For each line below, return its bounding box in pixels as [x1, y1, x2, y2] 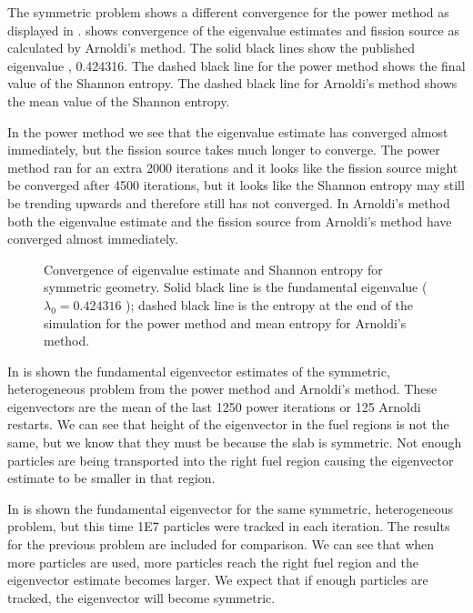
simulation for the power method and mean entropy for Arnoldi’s [44, 313, 407, 332]
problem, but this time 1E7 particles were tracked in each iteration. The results [7, 517, 450, 536]
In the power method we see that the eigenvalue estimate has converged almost [7, 122, 448, 141]
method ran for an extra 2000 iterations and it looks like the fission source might [7, 157, 458, 176]
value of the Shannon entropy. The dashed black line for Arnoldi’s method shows [7, 74, 458, 93]
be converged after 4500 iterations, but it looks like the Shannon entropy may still [7, 176, 465, 195]
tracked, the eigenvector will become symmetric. [7, 588, 276, 607]
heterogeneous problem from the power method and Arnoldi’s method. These [7, 379, 438, 398]
